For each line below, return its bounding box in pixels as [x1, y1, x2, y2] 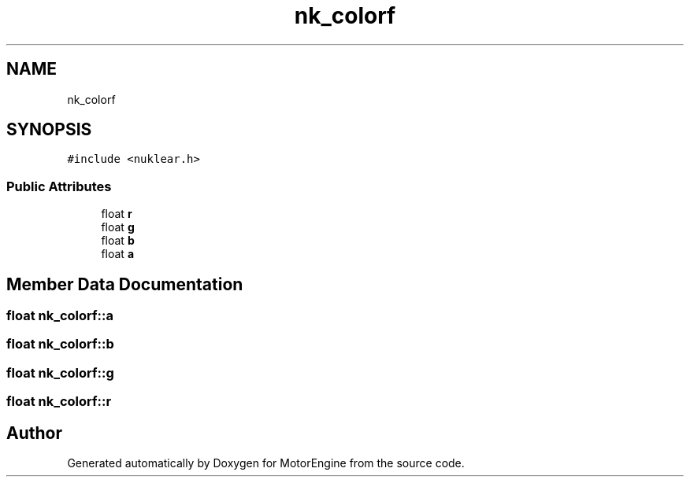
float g [101, 220, 135, 234]
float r [101, 207, 132, 221]
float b [101, 234, 135, 248]
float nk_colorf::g [6, 364, 114, 381]
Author [6, 422, 62, 443]
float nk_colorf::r [6, 393, 112, 410]
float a [101, 247, 135, 261]
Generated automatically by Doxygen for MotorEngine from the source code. [67, 456, 465, 470]
